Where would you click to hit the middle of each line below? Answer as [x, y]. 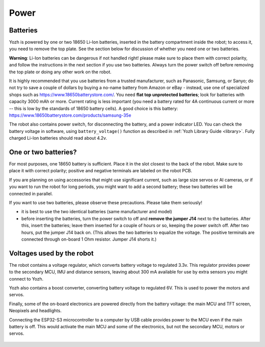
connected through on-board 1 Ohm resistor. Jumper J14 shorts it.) [89, 239]
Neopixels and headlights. [35, 311]
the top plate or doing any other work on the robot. [60, 72]
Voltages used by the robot [51, 253]
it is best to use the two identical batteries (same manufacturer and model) [97, 212]
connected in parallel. [31, 193]
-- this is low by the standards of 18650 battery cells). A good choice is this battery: [93, 108]
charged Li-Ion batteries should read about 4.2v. [58, 138]
